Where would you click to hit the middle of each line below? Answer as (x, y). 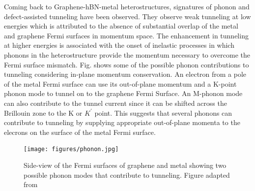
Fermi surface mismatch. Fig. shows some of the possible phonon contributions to (127, 64)
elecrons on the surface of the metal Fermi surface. (80, 132)
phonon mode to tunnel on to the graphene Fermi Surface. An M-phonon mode (123, 93)
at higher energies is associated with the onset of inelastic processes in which (119, 45)
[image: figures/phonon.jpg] (71, 149)
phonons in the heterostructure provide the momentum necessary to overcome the (127, 54)
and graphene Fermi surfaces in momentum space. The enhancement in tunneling (126, 35)
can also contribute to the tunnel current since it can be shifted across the (115, 103)
